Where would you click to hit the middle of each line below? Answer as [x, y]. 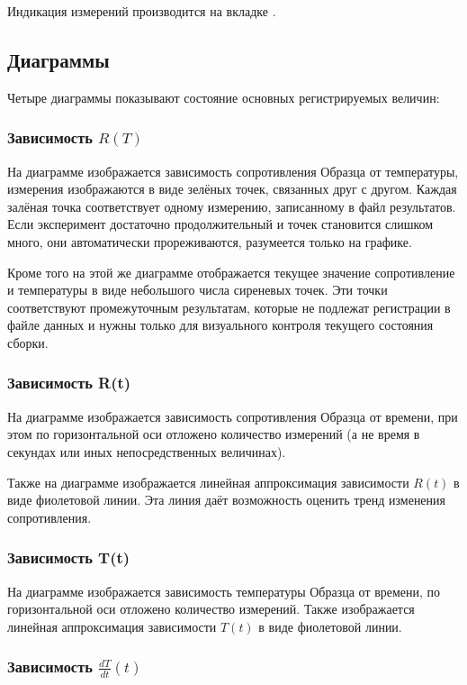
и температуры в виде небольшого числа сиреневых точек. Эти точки [198, 290]
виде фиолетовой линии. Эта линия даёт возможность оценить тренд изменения [227, 500]
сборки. [28, 342]
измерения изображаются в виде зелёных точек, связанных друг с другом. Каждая [232, 189]
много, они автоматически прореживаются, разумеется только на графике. [210, 241]
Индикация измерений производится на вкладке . [142, 11]
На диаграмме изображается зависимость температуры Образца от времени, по [224, 591]
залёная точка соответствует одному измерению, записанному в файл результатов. [232, 206]
